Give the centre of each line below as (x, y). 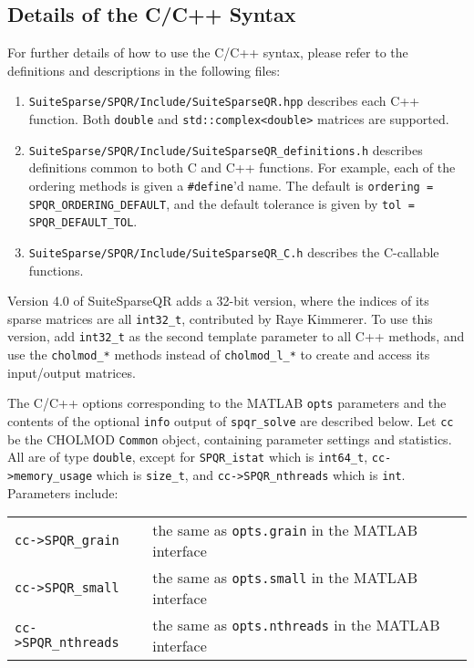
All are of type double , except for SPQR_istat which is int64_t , (188, 457)
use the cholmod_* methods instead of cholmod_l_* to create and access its (219, 355)
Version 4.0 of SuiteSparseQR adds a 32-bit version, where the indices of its (218, 301)
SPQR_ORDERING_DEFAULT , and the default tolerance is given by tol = (222, 203)
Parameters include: (63, 492)
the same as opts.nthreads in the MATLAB (296, 625)
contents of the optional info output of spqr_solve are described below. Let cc (231, 420)
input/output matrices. (72, 372)
